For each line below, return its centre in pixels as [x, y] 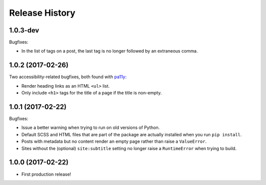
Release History [42, 13]
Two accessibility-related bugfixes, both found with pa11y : [68, 77]
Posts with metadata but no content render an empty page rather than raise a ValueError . [114, 141]
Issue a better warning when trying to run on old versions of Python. [91, 127]
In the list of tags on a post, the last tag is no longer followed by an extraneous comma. [110, 51]
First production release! [46, 174]
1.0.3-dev [24, 30]
